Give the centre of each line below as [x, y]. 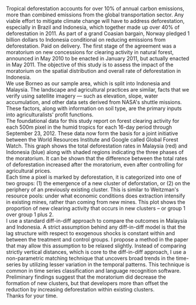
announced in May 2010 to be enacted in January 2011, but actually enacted [98, 58]
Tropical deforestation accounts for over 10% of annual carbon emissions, [95, 9]
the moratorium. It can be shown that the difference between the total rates [97, 158]
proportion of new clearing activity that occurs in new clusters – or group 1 [96, 208]
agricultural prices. [29, 171]
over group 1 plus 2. [30, 214]
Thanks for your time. [32, 296]
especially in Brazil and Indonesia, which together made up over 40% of [93, 27]
